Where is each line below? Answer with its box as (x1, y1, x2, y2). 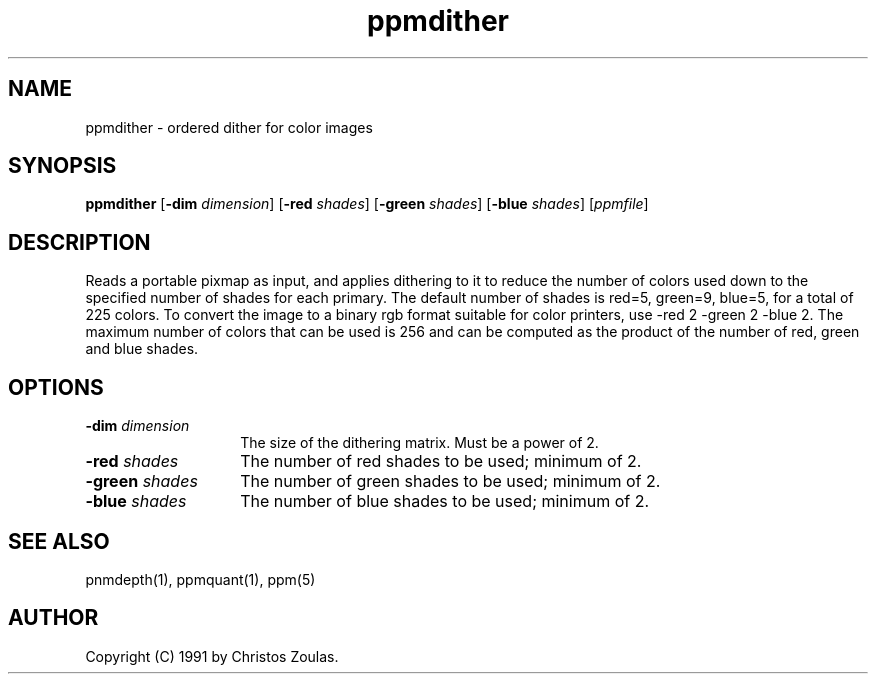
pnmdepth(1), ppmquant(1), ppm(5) (85, 570, 316, 588)
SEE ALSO (8, 528, 110, 554)
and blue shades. (85, 340, 199, 358)
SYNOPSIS (8, 153, 117, 179)
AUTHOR (8, 605, 99, 631)
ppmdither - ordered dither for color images (85, 118, 373, 136)
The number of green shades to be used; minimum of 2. (240, 471, 661, 492)
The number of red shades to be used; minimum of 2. (240, 451, 642, 472)
